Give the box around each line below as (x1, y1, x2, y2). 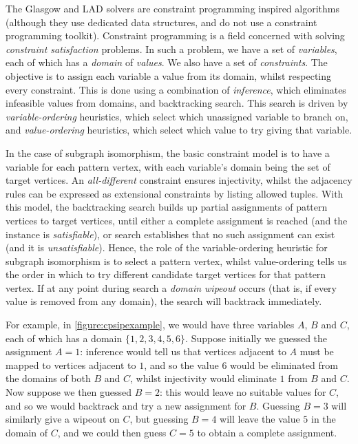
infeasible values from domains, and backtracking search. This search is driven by (6, 96, 348, 110)
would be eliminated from (230, 357, 338, 372)
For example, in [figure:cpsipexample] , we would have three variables (6, 317, 295, 332)
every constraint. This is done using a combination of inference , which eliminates (6, 82, 346, 96)
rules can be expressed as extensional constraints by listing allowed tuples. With (6, 186, 344, 200)
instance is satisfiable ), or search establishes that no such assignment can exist (6, 226, 335, 241)
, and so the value (144, 357, 219, 372)
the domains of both (6, 371, 91, 385)
